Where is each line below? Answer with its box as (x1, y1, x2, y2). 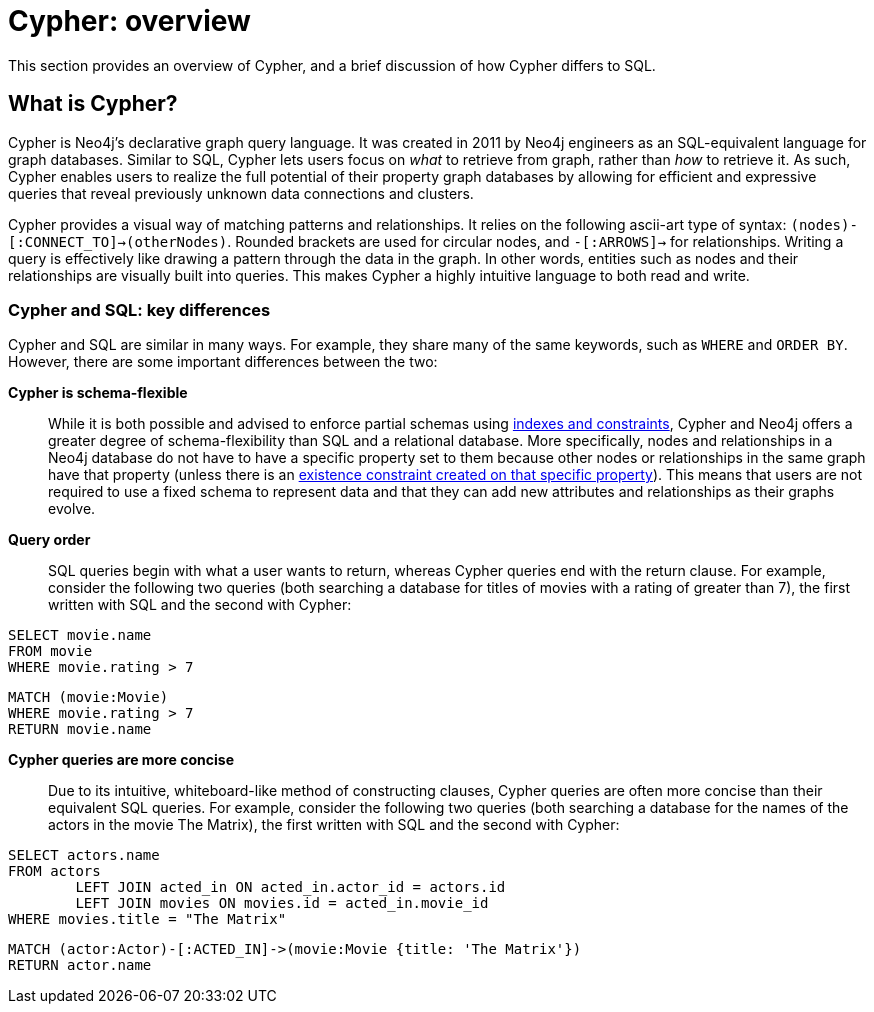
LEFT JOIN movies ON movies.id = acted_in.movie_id (75, 895, 489, 912)
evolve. (48, 500, 96, 518)
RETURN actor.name (8, 957, 152, 974)
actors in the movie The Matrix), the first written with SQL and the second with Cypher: (48, 816, 620, 834)
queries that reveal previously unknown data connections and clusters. (8, 184, 474, 202)
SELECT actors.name (8, 847, 160, 864)
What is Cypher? (8, 91, 178, 117)
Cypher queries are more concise (8, 751, 234, 769)
